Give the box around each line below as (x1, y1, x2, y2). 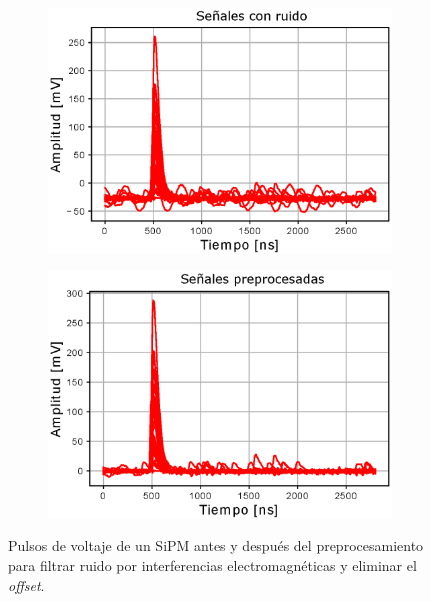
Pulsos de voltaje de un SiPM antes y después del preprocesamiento (8, 535, 424, 556)
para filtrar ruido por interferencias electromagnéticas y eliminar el (8, 554, 417, 575)
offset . (8, 574, 45, 595)
